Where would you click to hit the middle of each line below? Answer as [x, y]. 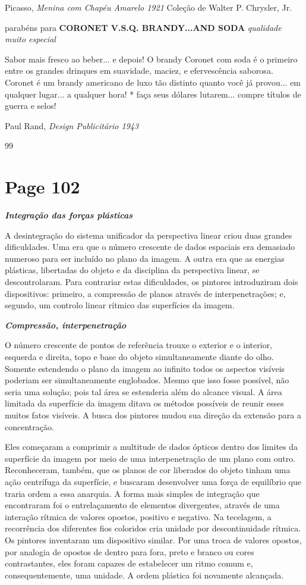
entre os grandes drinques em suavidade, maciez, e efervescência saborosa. [139, 71]
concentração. [29, 426]
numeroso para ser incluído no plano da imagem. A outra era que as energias [145, 258]
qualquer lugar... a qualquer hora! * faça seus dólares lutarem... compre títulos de [153, 94]
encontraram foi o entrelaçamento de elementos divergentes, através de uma [142, 505]
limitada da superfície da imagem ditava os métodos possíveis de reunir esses [144, 403]
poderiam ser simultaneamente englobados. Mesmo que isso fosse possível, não [147, 380]
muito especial [30, 39]
